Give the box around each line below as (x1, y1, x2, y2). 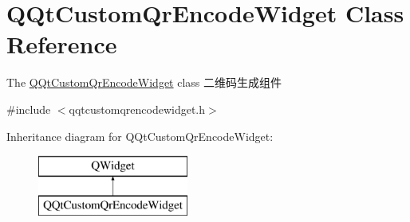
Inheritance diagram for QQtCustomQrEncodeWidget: (6, 127, 274, 144)
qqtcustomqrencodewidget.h (69, 100, 206, 117)
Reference (6, 28, 117, 60)
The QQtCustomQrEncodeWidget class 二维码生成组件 (6, 74, 282, 91)
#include (6, 100, 51, 117)
